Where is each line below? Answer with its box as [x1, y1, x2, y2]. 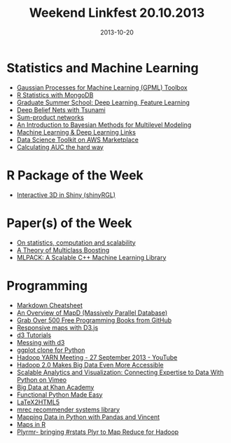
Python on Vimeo [16, 375, 67, 383]
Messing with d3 [16, 338, 65, 346]
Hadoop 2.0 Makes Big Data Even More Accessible [16, 360, 164, 369]
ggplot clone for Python [16, 346, 85, 354]
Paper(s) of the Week [6, 215, 132, 231]
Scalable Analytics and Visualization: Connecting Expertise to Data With [16, 368, 224, 376]
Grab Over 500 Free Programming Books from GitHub [16, 315, 172, 324]
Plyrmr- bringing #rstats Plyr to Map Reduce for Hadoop [16, 428, 179, 436]
